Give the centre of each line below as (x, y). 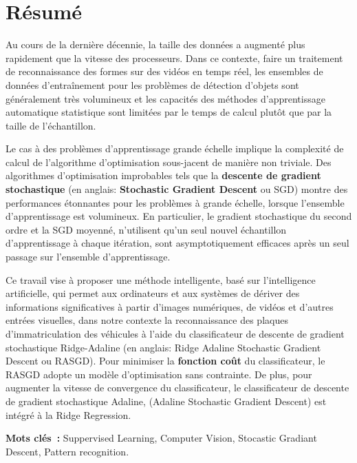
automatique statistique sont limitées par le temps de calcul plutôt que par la (169, 112)
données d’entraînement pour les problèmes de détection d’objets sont (152, 84)
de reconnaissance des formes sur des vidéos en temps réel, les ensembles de (164, 71)
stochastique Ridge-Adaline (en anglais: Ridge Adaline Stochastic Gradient (163, 347)
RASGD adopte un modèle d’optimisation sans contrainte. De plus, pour (159, 374)
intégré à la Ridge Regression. (68, 414)
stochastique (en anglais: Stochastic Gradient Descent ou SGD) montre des (177, 189)
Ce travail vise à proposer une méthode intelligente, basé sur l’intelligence (161, 279)
